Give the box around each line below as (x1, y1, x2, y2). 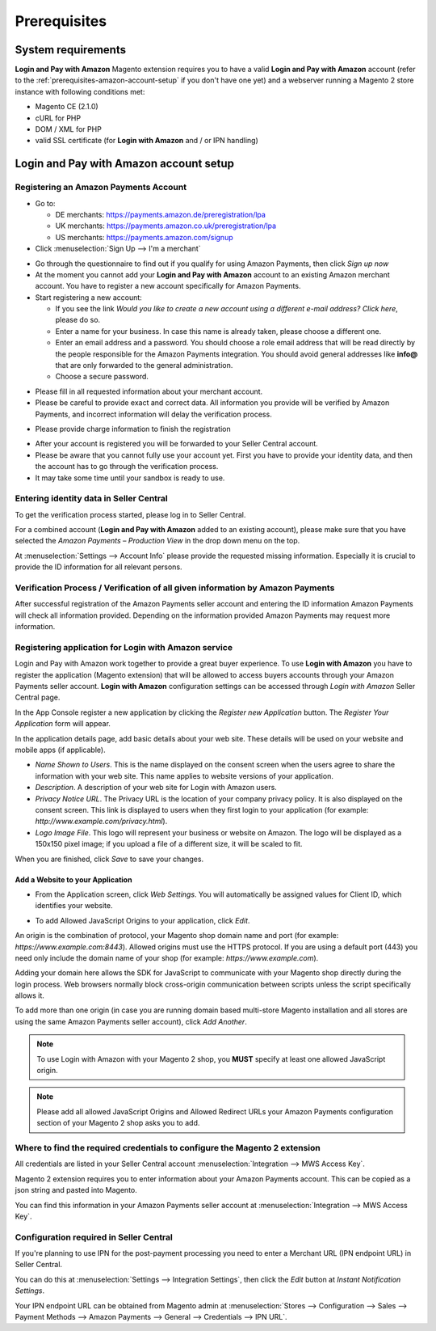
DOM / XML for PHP (35, 125, 103, 134)
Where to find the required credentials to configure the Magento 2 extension (15, 1142, 321, 1153)
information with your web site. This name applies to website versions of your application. (35, 771, 334, 780)
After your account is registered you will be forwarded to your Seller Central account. (35, 439, 318, 449)
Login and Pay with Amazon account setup (15, 157, 234, 171)
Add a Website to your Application (15, 874, 132, 885)
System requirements (15, 43, 127, 57)
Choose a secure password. (55, 372, 149, 382)
